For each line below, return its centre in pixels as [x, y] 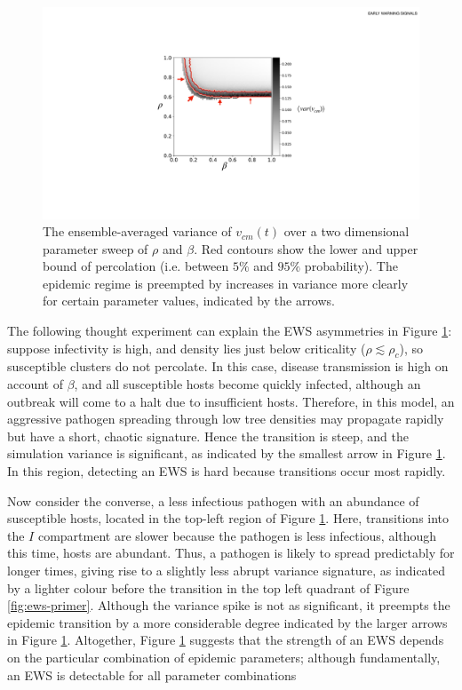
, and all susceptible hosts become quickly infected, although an [247, 384]
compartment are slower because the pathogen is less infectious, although [237, 535]
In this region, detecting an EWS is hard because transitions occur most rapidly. [227, 471]
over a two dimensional [346, 231]
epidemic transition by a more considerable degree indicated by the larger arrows [227, 622]
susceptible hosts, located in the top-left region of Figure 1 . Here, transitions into [228, 518]
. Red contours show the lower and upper [306, 248]
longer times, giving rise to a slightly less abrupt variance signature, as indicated [227, 570]
